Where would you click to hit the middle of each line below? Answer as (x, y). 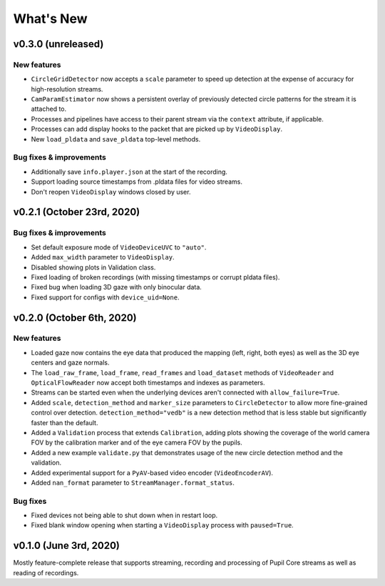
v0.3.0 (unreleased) (58, 44)
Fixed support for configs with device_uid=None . (105, 297)
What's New (51, 19)
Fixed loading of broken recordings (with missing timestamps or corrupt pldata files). (155, 277)
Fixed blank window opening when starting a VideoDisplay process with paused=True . (162, 525)
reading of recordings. (46, 572)
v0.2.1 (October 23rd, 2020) (77, 212)
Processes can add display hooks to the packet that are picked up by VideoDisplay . (157, 129)
